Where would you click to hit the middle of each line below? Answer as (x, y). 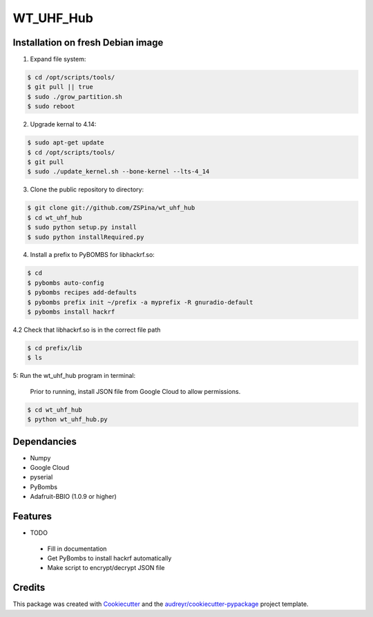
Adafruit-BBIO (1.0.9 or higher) (73, 497)
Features (32, 516)
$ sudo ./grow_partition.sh (75, 96)
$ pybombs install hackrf (71, 312)
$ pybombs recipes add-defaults (82, 293)
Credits (29, 588)
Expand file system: (58, 59)
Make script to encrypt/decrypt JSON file (106, 568)
